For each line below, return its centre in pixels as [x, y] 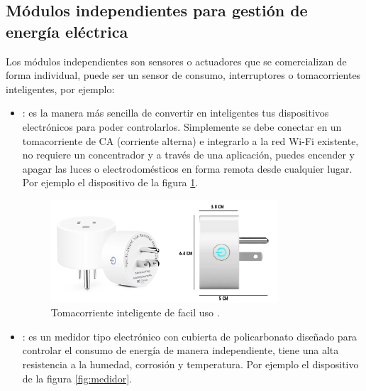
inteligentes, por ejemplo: [60, 89]
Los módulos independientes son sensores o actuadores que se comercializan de [176, 61]
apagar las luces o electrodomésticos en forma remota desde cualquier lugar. [187, 168]
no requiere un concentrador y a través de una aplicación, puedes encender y [189, 155]
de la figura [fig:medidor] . [77, 378]
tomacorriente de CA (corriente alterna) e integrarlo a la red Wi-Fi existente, [190, 140]
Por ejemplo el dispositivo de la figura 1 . [110, 182]
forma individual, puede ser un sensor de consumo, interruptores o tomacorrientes [183, 75]
